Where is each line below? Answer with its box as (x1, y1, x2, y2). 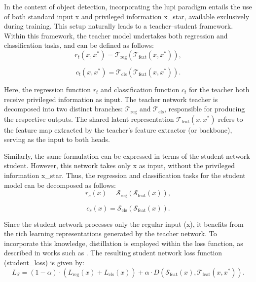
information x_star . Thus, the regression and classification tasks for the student (4, 170, 246, 180)
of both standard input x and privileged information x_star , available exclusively (4, 11, 250, 21)
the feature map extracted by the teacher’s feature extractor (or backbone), (4, 124, 232, 135)
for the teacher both (188, 84, 250, 94)
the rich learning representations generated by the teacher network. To (4, 228, 217, 239)
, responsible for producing (164, 104, 245, 114)
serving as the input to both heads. (4, 134, 110, 144)
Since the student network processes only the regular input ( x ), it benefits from (4, 218, 244, 229)
